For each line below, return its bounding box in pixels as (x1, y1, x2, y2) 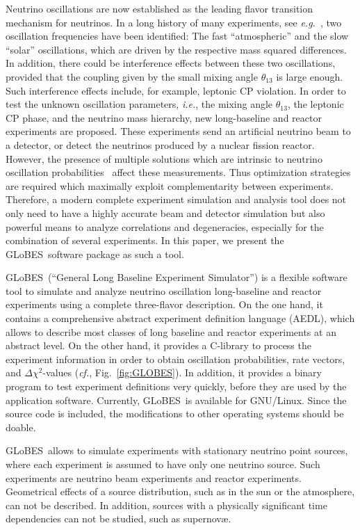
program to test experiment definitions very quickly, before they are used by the (6, 379, 347, 394)
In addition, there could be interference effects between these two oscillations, (6, 56, 336, 70)
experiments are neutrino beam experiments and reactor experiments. (6, 470, 302, 485)
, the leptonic (287, 97, 344, 111)
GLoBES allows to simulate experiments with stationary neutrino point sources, (6, 443, 348, 458)
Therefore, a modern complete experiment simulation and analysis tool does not (6, 192, 347, 207)
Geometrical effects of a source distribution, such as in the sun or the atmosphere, (6, 484, 355, 499)
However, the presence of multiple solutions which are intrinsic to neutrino (6, 151, 322, 166)
